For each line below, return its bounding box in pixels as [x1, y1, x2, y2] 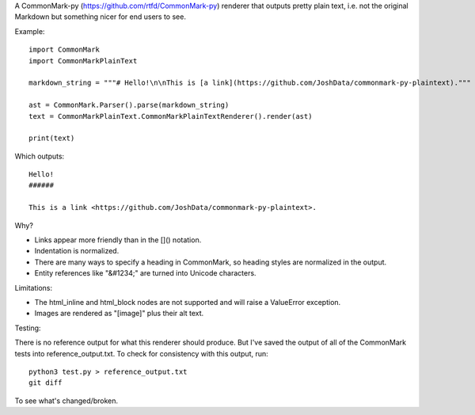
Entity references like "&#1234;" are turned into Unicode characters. [34, 268, 256, 278]
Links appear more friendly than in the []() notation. [34, 235, 202, 245]
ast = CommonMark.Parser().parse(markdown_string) [28, 101, 230, 110]
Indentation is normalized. [34, 246, 120, 256]
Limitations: [14, 283, 53, 292]
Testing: [14, 323, 41, 333]
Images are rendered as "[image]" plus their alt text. [34, 309, 204, 318]
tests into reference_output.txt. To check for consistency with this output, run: [14, 348, 268, 358]
